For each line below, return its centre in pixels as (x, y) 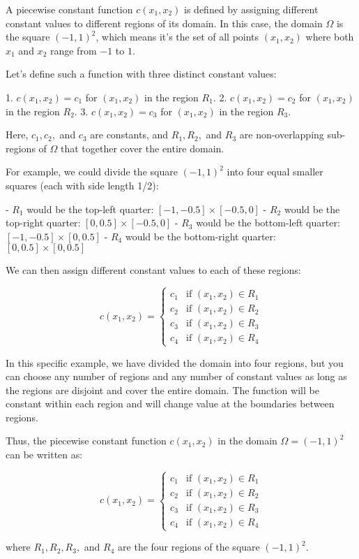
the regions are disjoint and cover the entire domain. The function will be (162, 390)
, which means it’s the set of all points (177, 37)
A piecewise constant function (69, 9)
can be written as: (44, 455)
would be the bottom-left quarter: (268, 223)
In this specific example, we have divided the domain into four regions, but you (175, 362)
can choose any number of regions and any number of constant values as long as (176, 376)
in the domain (247, 441)
